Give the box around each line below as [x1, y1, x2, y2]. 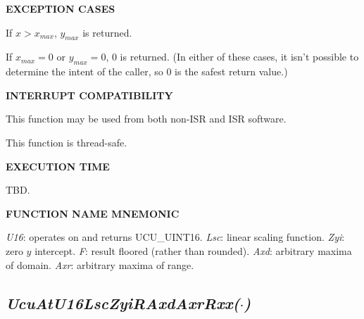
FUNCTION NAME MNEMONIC [6, 206, 180, 220]
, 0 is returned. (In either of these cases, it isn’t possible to [106, 49, 359, 64]
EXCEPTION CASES [6, 1, 115, 15]
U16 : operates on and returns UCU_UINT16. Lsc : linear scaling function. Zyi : [6, 230, 345, 244]
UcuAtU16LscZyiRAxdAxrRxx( [6, 292, 240, 313]
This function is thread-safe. [6, 135, 127, 149]
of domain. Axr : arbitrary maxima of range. [6, 257, 194, 272]
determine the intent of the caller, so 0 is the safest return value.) [6, 64, 288, 79]
